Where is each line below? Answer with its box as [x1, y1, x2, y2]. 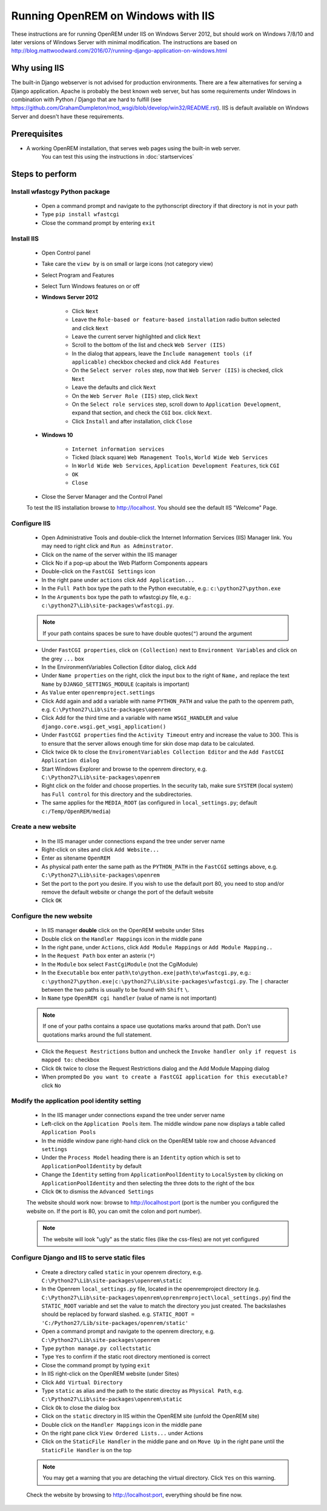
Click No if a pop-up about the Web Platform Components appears [41, 559, 208, 566]
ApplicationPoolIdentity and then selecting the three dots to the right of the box [41, 1179, 255, 1187]
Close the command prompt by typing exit [41, 1361, 151, 1369]
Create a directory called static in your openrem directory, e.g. [41, 1268, 203, 1275]
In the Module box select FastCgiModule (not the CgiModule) [41, 960, 198, 968]
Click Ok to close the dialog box [41, 1404, 121, 1411]
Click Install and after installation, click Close [71, 417, 193, 425]
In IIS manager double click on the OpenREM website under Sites [41, 927, 205, 934]
